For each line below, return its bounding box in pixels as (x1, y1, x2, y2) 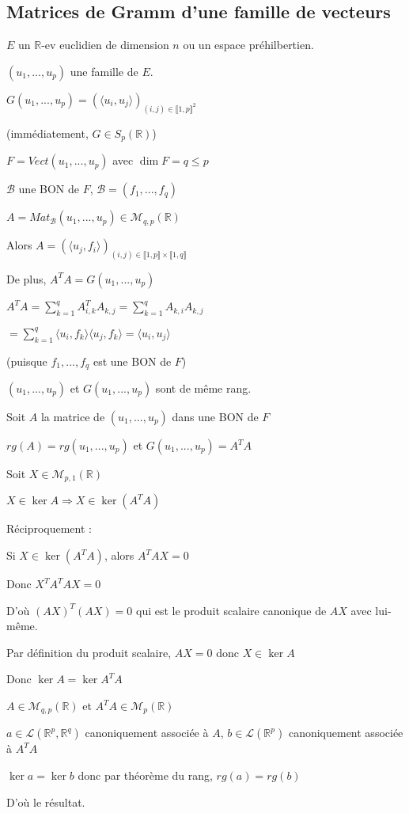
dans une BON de (172, 408, 259, 425)
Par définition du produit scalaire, (6, 644, 172, 660)
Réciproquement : (6, 520, 92, 537)
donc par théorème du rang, (78, 767, 213, 784)
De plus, (6, 270, 47, 287)
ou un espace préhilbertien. (183, 36, 314, 53)
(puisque (6, 352, 47, 369)
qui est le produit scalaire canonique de (136, 602, 327, 618)
